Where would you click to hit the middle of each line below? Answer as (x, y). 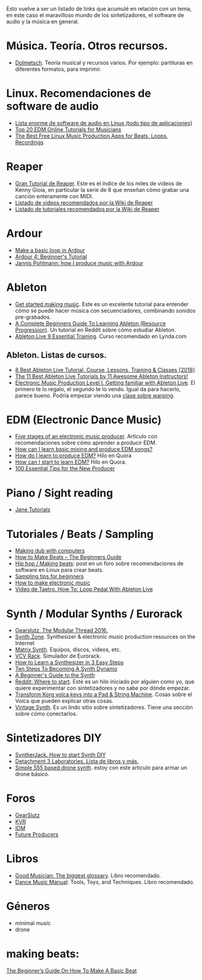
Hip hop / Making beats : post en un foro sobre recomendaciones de (99, 563)
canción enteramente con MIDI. (54, 196)
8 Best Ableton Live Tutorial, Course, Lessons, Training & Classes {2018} (105, 370)
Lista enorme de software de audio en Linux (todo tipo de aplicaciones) (104, 123)
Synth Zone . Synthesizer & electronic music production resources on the (105, 637)
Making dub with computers (50, 551)
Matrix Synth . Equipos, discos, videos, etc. (68, 650)
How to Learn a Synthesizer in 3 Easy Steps (69, 662)
